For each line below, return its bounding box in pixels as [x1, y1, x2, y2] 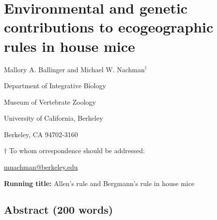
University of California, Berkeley [4, 113, 103, 123]
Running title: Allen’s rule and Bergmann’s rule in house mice [4, 178, 195, 188]
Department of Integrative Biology [4, 80, 106, 91]
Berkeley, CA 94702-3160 [4, 129, 78, 139]
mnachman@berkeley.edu [4, 162, 78, 172]
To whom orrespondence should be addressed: [9, 145, 145, 156]
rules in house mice [4, 36, 135, 56]
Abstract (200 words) [4, 202, 113, 217]
